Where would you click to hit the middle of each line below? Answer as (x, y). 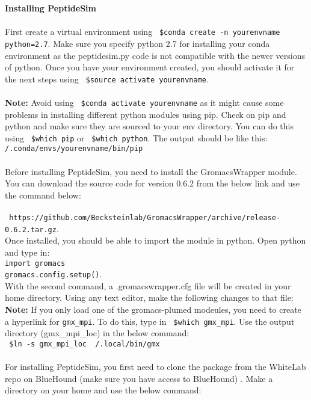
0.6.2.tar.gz (31, 229)
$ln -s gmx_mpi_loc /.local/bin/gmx (85, 344)
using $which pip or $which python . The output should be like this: (136, 137)
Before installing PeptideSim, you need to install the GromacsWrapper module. (151, 171)
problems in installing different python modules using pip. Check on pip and (146, 114)
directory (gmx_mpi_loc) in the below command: (97, 333)
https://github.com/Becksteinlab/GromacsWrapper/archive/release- (145, 218)
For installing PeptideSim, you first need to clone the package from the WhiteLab (155, 367)
